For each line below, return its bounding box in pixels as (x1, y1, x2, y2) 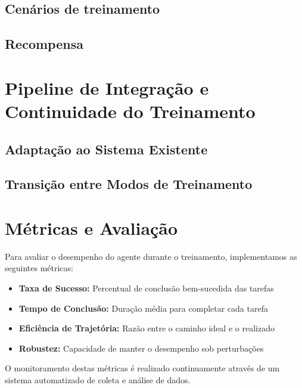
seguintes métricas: (5, 262, 73, 274)
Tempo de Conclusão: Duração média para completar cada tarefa (18, 302, 268, 314)
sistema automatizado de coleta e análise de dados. (5, 373, 191, 386)
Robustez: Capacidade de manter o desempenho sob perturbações (18, 342, 264, 354)
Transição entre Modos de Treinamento (5, 175, 253, 193)
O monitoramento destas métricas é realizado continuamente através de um (5, 362, 280, 374)
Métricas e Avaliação (5, 215, 178, 240)
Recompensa (5, 35, 83, 53)
